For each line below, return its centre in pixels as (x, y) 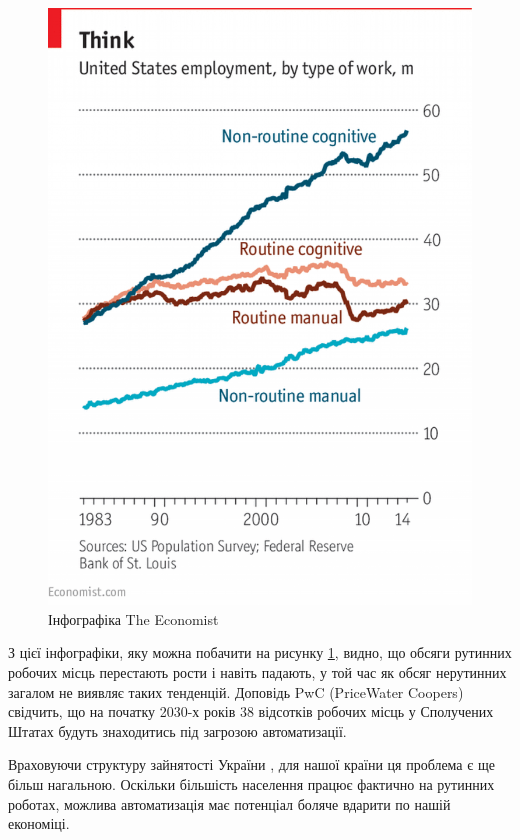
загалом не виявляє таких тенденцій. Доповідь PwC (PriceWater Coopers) (236, 691)
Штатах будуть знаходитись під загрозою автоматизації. (177, 730)
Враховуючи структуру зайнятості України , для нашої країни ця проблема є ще (251, 764)
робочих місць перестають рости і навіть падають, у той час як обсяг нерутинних (257, 671)
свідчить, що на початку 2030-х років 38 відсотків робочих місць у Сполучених (251, 711)
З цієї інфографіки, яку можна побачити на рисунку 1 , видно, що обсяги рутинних (260, 652)
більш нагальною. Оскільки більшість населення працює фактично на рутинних (251, 783)
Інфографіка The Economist (133, 618)
